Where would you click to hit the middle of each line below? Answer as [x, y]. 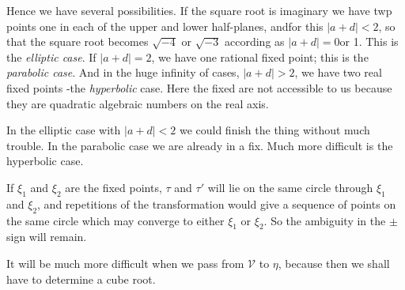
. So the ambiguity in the [325, 220]
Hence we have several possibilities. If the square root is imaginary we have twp [199, 10]
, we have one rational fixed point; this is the [260, 56]
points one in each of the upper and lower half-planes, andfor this [165, 26]
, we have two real [338, 72]
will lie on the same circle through [290, 187]
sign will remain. [47, 237]
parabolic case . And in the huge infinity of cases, [123, 72]
